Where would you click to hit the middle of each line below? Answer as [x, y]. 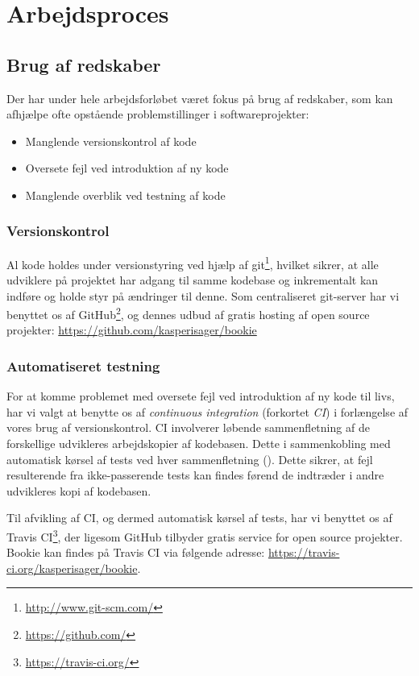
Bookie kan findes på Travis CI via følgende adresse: [136, 552]
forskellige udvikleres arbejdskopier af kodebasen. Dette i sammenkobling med [199, 444]
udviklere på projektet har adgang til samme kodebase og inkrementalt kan [193, 280]
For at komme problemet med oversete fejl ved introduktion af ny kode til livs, [201, 396]
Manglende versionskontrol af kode [111, 141]
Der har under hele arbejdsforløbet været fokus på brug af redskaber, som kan [200, 98]
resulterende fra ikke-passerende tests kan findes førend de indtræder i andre [195, 475]
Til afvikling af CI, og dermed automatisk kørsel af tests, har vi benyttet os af [199, 518]
